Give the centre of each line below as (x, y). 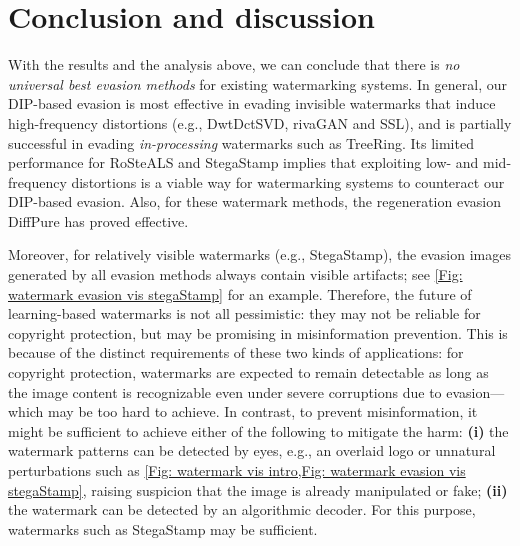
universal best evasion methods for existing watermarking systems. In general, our (257, 83)
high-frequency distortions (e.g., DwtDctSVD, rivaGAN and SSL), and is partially (260, 122)
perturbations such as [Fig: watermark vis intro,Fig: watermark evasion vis (237, 470)
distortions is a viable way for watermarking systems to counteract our (288, 181)
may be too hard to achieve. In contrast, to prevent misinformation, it (263, 411)
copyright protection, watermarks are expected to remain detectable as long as (248, 372)
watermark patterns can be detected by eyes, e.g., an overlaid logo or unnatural (252, 450)
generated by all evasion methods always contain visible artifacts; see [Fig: (235, 274)
